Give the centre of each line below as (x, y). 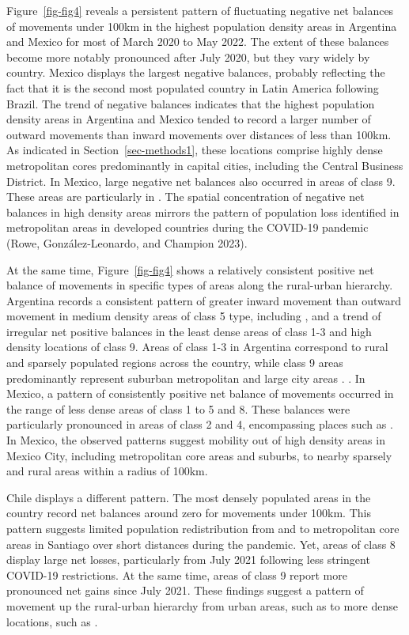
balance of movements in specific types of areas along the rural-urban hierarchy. (200, 285)
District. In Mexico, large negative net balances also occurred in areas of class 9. (201, 181)
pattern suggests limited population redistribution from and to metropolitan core (203, 528)
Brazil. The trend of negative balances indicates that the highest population (191, 103)
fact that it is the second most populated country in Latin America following (193, 87)
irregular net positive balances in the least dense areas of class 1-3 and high (189, 331)
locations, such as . (52, 621)
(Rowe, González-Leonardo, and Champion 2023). (127, 242)
